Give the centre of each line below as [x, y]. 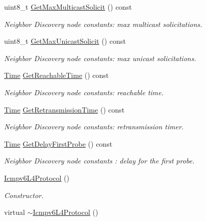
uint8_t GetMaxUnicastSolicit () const [65, 41]
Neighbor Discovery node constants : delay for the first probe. [99, 161]
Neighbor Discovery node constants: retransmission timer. [94, 127]
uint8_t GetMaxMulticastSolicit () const [68, 7]
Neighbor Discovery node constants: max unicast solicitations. [100, 58]
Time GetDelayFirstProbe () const [58, 143]
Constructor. [24, 195]
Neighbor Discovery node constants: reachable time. [84, 92]
